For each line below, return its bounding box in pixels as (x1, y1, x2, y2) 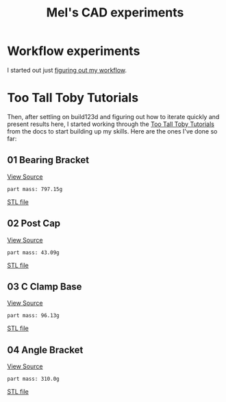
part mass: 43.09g (7, 249, 60, 256)
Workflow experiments (7, 43, 140, 59)
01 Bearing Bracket (7, 154, 90, 166)
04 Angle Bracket (7, 344, 84, 355)
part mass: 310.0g (7, 375, 60, 383)
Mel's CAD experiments (46, 5, 184, 21)
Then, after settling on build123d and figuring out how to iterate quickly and (7, 112, 220, 121)
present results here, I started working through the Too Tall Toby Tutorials (7, 120, 214, 128)
